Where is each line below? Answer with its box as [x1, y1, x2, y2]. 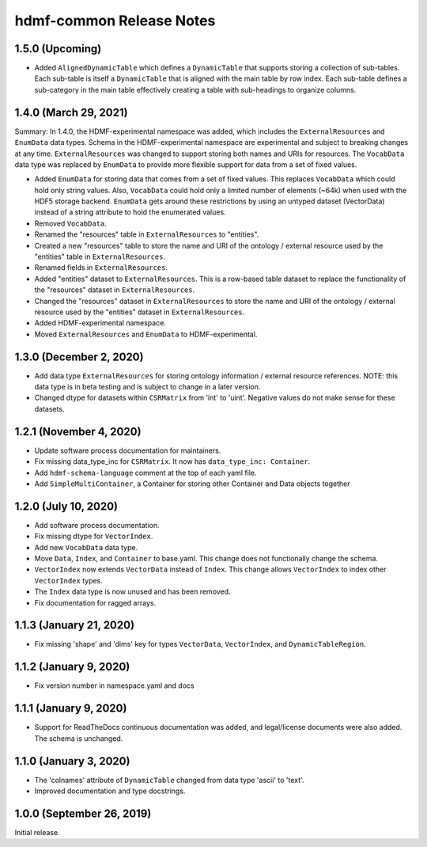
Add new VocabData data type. [34, 542, 138, 552]
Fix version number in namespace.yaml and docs [34, 681, 195, 690]
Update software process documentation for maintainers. [34, 446, 221, 455]
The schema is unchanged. [34, 733, 123, 743]
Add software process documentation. [34, 520, 160, 530]
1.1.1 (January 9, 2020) [14, 701, 127, 716]
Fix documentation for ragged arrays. [34, 598, 157, 607]
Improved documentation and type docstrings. [34, 786, 186, 796]
